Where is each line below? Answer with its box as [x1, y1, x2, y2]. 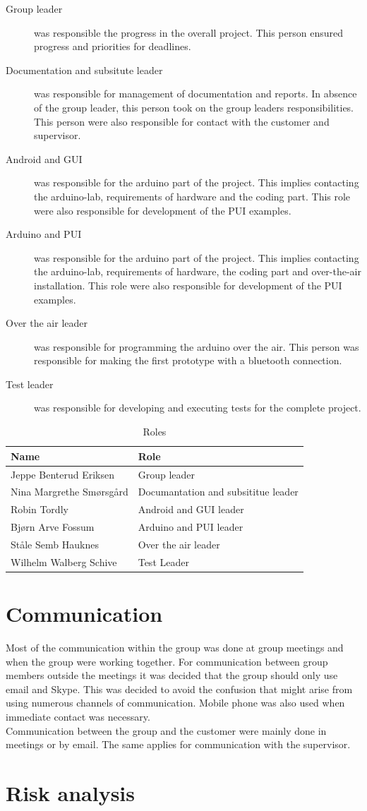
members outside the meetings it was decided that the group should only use [6, 668, 338, 683]
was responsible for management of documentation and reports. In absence [34, 86, 357, 101]
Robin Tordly [11, 502, 68, 517]
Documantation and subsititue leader [138, 484, 299, 499]
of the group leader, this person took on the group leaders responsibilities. [34, 100, 354, 114]
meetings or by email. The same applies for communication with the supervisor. [6, 737, 351, 752]
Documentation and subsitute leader [6, 62, 163, 77]
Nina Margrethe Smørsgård [11, 484, 128, 499]
